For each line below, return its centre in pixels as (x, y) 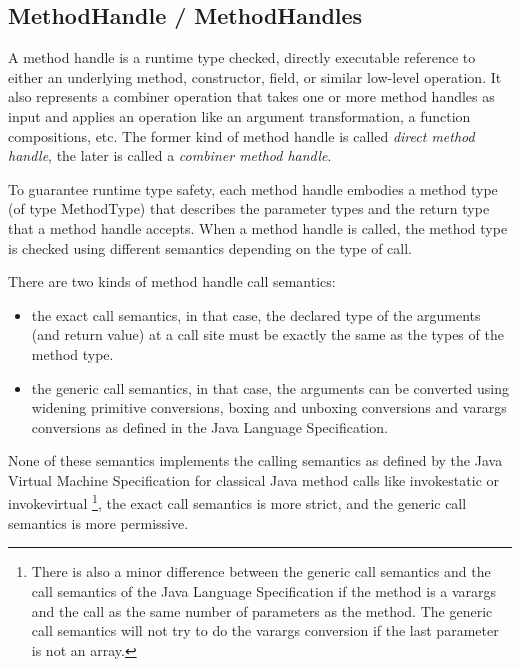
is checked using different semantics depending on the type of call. (210, 247)
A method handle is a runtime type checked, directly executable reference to (242, 57)
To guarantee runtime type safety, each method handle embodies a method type (253, 188)
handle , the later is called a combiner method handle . (170, 155)
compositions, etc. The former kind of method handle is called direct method (241, 135)
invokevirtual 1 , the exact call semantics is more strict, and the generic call (237, 502)
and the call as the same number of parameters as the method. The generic (262, 610)
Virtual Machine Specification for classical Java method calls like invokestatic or (253, 479)
